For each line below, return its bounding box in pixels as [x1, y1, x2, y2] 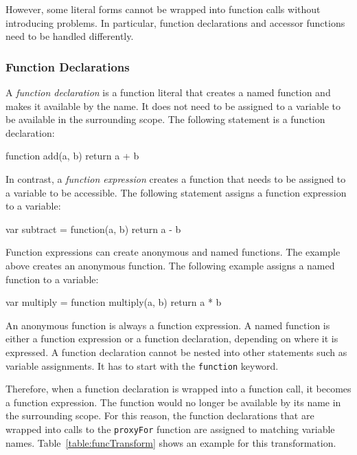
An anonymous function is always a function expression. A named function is [5, 318, 330, 332]
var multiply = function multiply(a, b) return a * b [5, 295, 222, 309]
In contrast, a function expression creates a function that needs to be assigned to [5, 171, 346, 186]
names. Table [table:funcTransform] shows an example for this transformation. [5, 435, 336, 450]
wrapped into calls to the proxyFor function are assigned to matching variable [5, 421, 335, 436]
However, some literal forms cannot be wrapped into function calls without [5, 2, 321, 16]
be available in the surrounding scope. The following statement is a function [5, 112, 325, 126]
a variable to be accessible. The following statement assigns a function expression [5, 185, 347, 199]
